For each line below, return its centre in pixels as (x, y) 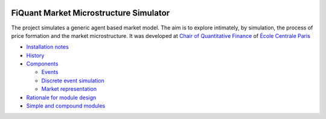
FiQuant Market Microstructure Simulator (91, 13)
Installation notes (47, 47)
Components (42, 64)
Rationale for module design (61, 97)
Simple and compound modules (66, 106)
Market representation (69, 89)
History (35, 55)
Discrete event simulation (73, 81)
